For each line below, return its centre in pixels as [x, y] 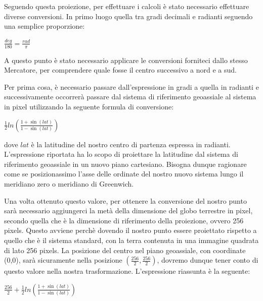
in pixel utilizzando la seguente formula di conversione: [89, 106]
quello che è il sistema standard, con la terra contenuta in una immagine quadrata [131, 240]
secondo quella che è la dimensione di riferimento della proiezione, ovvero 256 [124, 220]
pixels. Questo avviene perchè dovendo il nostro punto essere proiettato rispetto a [130, 230]
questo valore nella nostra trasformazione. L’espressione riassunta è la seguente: [127, 271]
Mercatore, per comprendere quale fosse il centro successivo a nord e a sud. [120, 70]
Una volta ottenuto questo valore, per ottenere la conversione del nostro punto [125, 200]
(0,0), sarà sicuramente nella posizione [63, 260]
